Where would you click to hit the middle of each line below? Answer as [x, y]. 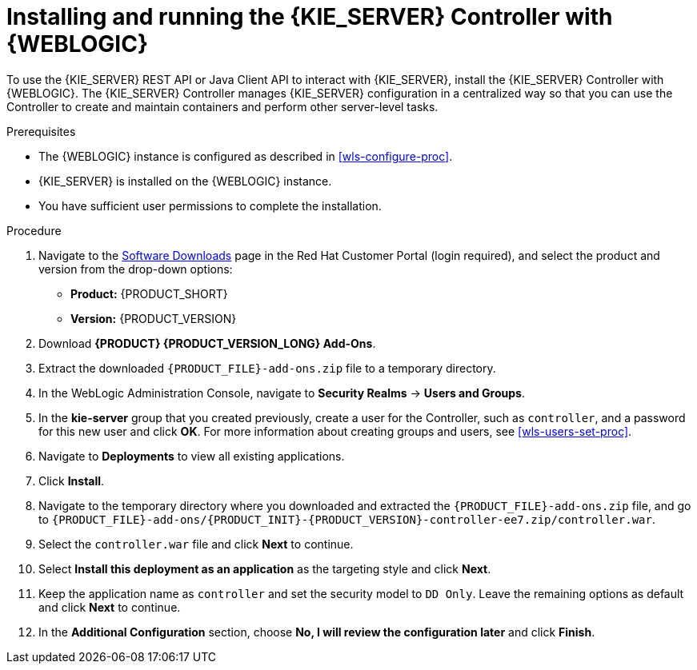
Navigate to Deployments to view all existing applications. [192, 456]
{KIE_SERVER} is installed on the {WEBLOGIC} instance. [185, 181]
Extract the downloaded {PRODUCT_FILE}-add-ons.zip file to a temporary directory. [267, 368]
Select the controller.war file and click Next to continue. [196, 544]
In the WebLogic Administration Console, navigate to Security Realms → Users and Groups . [282, 393]
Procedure [34, 230]
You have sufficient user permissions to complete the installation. [210, 205]
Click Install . [72, 481]
